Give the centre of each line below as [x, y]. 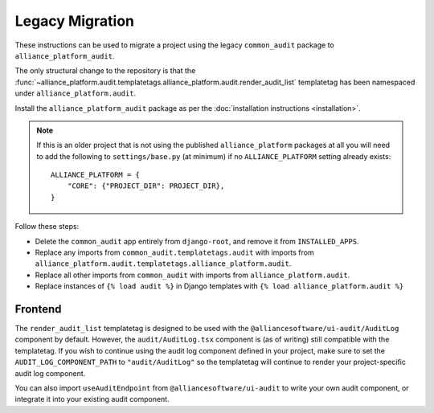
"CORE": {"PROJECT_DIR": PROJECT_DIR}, [146, 186]
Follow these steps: [47, 227]
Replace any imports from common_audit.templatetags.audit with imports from [174, 252]
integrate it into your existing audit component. [92, 399]
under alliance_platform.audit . [76, 93]
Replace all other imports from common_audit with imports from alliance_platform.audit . [192, 275]
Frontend [38, 309]
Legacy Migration [75, 21]
